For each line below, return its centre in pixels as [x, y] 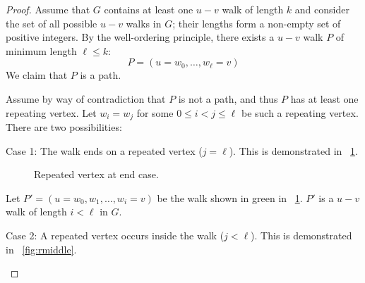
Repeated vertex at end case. [96, 174]
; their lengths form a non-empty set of [257, 23]
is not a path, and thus [228, 98]
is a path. [101, 75]
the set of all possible [52, 23]
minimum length [41, 50]
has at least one [324, 98]
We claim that [37, 75]
